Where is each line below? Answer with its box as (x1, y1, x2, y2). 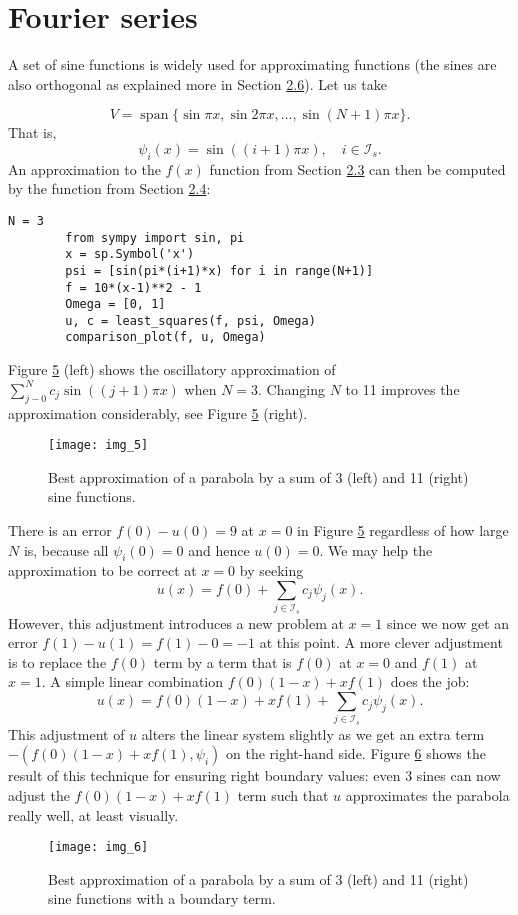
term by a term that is (153, 651, 292, 672)
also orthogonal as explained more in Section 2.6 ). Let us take (8, 73, 387, 94)
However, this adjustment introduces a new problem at (8, 612, 344, 633)
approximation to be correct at (8, 560, 197, 581)
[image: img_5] (48, 438, 149, 453)
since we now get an (386, 612, 510, 633)
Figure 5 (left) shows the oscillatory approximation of (8, 359, 336, 380)
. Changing (258, 378, 325, 399)
